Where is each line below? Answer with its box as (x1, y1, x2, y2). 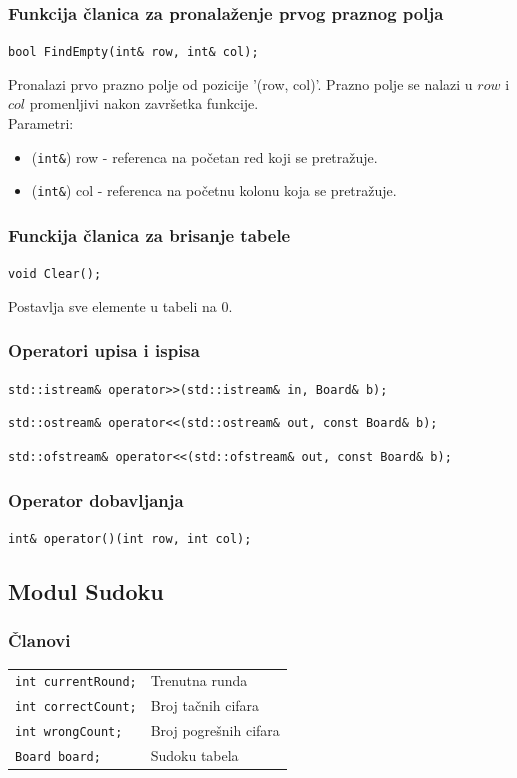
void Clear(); (8, 267, 102, 282)
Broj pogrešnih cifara (150, 720, 280, 741)
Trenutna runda (150, 670, 248, 691)
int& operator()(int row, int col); (8, 531, 252, 546)
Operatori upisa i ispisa (8, 338, 200, 363)
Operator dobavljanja (8, 487, 184, 512)
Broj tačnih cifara (150, 695, 260, 716)
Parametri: (8, 113, 74, 134)
